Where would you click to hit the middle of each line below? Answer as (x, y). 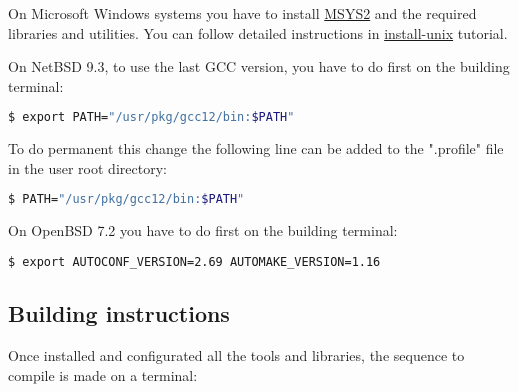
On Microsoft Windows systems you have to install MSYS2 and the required (242, 13)
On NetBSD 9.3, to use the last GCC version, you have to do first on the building (259, 66)
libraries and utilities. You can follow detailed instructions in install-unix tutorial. (258, 32)
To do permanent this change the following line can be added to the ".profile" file (256, 148)
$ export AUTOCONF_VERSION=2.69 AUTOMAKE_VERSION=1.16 (194, 261)
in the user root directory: (87, 167)
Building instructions (119, 313)
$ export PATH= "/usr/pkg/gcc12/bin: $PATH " (151, 117)
